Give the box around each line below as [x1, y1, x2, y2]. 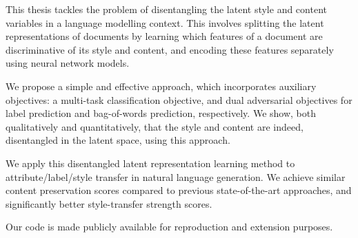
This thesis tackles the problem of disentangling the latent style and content [6, 2, 327, 16]
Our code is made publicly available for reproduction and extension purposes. [6, 219, 333, 234]
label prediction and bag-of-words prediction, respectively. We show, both [6, 106, 316, 120]
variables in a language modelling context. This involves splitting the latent [6, 15, 324, 30]
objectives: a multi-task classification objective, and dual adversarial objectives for [6, 92, 352, 107]
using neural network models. [6, 56, 130, 70]
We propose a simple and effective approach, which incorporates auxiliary [6, 78, 317, 93]
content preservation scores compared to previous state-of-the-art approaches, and [6, 183, 352, 197]
